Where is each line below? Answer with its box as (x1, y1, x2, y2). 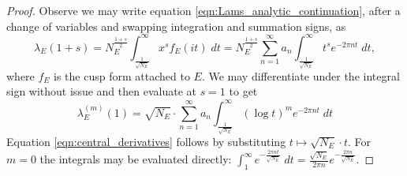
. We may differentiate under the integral (201, 67, 400, 84)
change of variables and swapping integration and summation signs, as (6, 17, 346, 34)
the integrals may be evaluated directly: (39, 151, 232, 167)
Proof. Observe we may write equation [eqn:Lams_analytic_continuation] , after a (6, 2, 401, 18)
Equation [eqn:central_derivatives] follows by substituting (6, 133, 286, 149)
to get (229, 83, 258, 99)
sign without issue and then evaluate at (6, 83, 196, 99)
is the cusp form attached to (54, 67, 190, 84)
